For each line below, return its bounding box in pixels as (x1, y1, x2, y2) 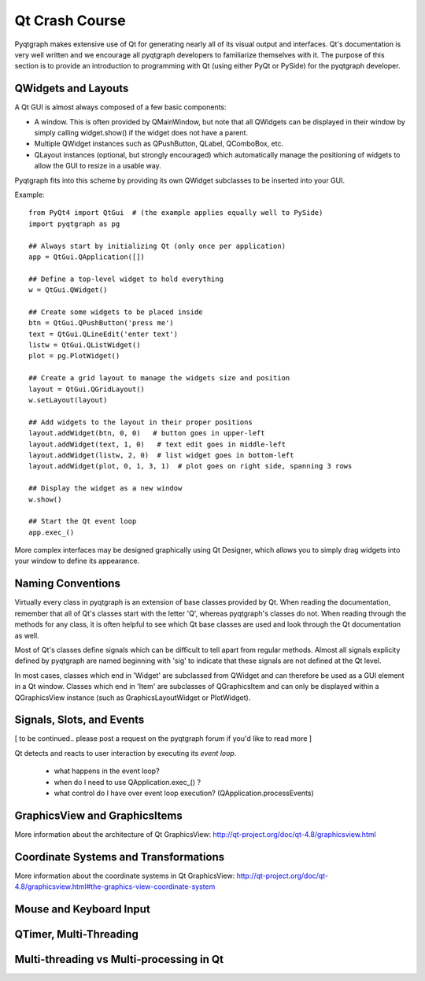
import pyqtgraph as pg (28, 219, 120, 228)
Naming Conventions (14, 577, 121, 590)
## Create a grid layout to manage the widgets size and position (28, 374, 290, 383)
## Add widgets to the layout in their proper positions (28, 417, 253, 427)
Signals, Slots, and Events (14, 713, 145, 727)
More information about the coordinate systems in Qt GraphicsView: (14, 871, 235, 880)
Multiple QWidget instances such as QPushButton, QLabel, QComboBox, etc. (34, 139, 283, 149)
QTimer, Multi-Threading (14, 927, 139, 941)
